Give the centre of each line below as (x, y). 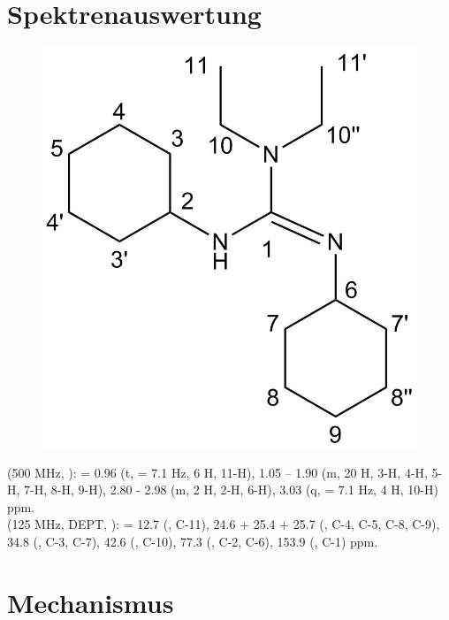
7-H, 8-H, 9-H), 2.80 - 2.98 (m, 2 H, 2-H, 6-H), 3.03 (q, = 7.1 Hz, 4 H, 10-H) (231, 490)
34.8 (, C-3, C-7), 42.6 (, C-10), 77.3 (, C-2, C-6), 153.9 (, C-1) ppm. (193, 542)
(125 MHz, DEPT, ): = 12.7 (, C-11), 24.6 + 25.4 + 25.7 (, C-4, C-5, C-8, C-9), (224, 524)
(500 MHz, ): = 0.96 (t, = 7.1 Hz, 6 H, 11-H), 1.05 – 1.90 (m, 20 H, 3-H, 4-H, (217, 472)
